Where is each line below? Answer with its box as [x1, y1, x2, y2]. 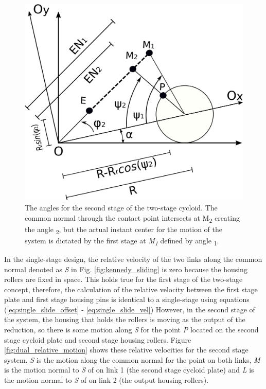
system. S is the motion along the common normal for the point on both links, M [4, 354, 260, 365]
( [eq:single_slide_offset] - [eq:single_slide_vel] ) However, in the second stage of [4, 304, 255, 314]
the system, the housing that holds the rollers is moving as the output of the [4, 314, 245, 325]
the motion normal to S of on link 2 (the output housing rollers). [4, 375, 209, 385]
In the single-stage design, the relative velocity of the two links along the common [4, 253, 262, 264]
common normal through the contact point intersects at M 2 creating [25, 212, 240, 224]
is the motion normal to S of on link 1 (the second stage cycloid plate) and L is [4, 364, 254, 375]
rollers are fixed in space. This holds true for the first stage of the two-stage [4, 274, 243, 285]
